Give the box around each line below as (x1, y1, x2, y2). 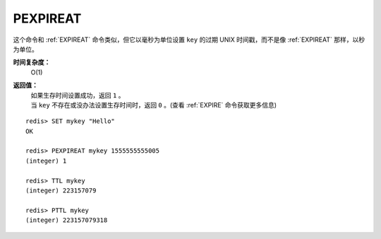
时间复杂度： (13, 58, 51, 66)
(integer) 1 (25, 156, 67, 165)
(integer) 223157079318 (25, 216, 108, 224)
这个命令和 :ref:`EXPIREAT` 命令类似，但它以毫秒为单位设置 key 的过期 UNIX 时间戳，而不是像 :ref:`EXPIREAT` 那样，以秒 (13, 35, 365, 44)
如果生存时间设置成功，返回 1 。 (30, 91, 125, 99)
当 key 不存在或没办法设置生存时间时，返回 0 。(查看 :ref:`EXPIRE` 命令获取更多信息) (30, 100, 277, 109)
